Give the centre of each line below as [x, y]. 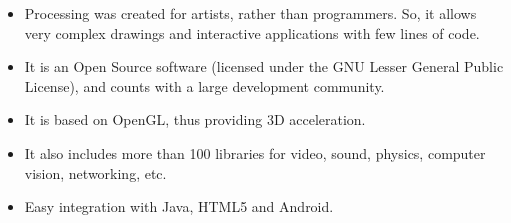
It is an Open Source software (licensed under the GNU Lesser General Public [264, 66]
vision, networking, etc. [95, 172]
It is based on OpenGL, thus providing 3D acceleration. [195, 119]
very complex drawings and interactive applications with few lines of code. [252, 32]
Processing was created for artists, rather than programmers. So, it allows [250, 13]
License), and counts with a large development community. [204, 85]
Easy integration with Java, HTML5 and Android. [179, 206]
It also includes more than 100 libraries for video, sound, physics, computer [255, 152]
